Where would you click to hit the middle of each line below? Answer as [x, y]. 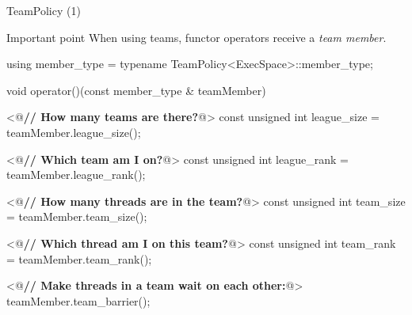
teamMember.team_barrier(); [78, 300]
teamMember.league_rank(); [76, 175]
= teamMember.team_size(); [77, 216]
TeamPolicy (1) [44, 10]
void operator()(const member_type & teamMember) [136, 90]
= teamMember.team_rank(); [79, 258]
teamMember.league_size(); [74, 132]
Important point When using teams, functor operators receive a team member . [196, 37]
